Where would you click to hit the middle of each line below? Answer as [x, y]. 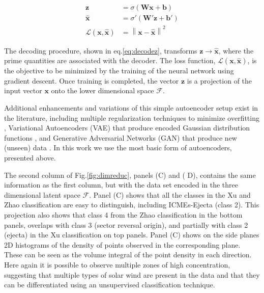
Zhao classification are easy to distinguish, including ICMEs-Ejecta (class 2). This [132, 205]
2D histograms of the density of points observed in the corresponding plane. [122, 244]
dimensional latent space [42, 194]
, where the [236, 50]
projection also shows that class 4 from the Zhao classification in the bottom [123, 214]
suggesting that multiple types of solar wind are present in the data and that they [132, 274]
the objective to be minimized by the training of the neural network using [119, 71]
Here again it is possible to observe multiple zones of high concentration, [117, 264]
